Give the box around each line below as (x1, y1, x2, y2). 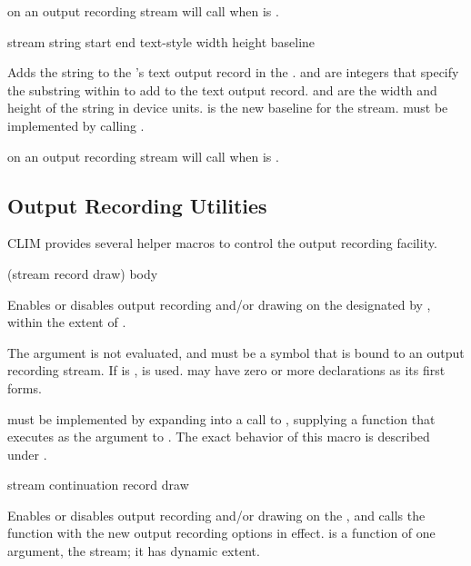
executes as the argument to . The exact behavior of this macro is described (7, 427, 430, 446)
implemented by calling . (7, 115, 145, 134)
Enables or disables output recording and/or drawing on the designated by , (7, 294, 431, 313)
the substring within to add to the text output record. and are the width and (7, 80, 437, 99)
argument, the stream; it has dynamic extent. (7, 541, 260, 561)
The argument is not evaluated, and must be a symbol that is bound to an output (7, 343, 465, 362)
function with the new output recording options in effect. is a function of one (7, 523, 436, 542)
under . (7, 444, 47, 463)
